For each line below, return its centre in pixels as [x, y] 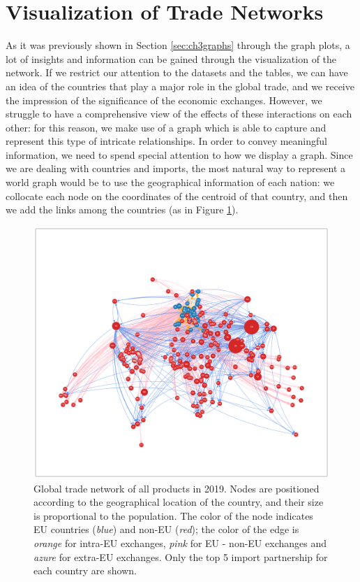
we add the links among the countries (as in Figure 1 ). [122, 210]
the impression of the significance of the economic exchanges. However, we [164, 100]
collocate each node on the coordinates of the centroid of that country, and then [177, 196]
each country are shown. [85, 570]
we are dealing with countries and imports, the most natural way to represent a [176, 168]
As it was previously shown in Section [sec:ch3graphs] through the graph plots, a [178, 45]
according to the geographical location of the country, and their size [179, 502]
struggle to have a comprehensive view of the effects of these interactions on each [179, 114]
